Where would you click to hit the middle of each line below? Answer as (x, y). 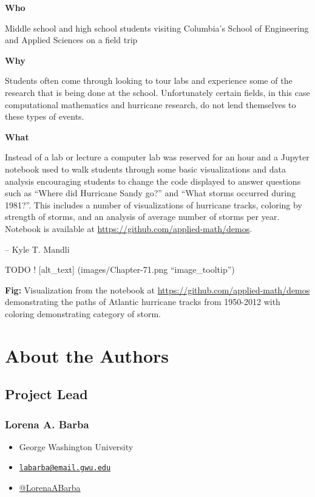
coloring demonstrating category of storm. (83, 313)
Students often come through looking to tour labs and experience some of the (149, 81)
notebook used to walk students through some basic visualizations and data (145, 169)
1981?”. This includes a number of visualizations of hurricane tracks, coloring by (154, 204)
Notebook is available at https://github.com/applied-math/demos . (129, 228)
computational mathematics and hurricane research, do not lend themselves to (151, 104)
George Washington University (76, 446)
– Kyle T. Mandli (37, 249)
